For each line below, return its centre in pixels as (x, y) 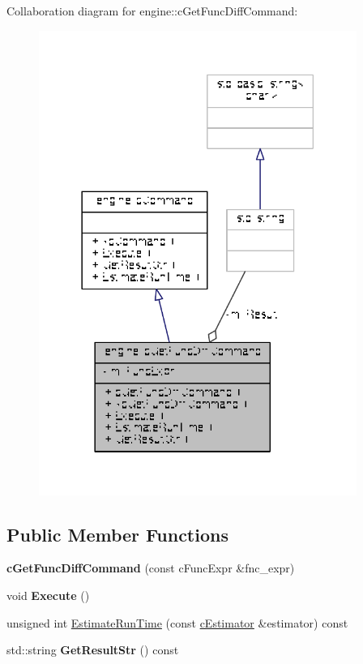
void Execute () (48, 595)
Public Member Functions (117, 534)
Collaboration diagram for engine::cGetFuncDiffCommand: (152, 11)
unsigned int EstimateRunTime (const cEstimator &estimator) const (177, 622)
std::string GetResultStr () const (93, 650)
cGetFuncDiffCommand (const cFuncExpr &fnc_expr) (151, 568)
